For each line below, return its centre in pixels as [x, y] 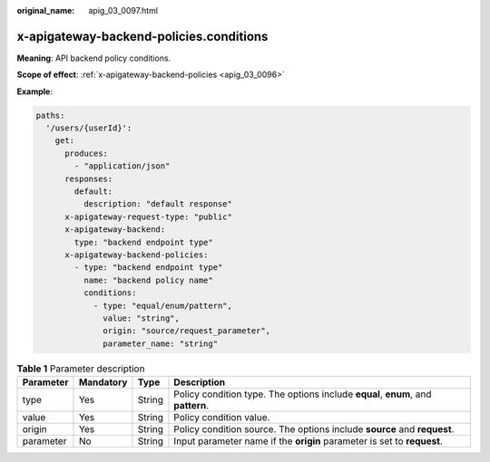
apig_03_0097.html [123, 10]
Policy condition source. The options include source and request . [314, 429]
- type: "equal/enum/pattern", [163, 305]
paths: [50, 115]
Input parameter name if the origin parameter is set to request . [309, 441]
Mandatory [103, 382]
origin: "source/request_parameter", [187, 331]
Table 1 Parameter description [81, 369]
